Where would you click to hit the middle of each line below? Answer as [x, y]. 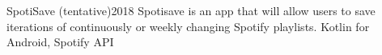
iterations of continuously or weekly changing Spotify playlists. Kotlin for [188, 26]
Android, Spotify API [60, 42]
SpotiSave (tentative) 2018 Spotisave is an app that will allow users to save [191, 10]
